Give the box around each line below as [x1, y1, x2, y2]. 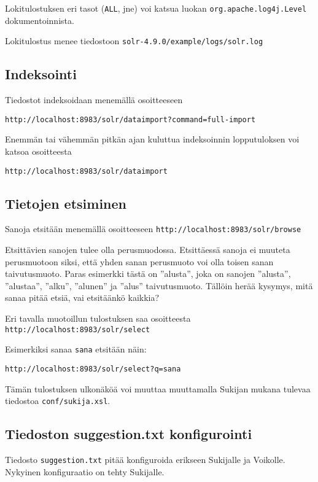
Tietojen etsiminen [5, 193, 127, 212]
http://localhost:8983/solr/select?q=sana [5, 364, 181, 373]
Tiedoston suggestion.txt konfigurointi [5, 424, 252, 443]
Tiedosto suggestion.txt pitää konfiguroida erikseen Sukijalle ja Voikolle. [5, 453, 285, 466]
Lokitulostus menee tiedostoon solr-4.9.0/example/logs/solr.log [5, 34, 263, 47]
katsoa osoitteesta [5, 144, 72, 157]
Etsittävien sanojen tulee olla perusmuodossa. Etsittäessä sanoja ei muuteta [5, 243, 290, 256]
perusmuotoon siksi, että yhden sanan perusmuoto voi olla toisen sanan [5, 255, 274, 268]
